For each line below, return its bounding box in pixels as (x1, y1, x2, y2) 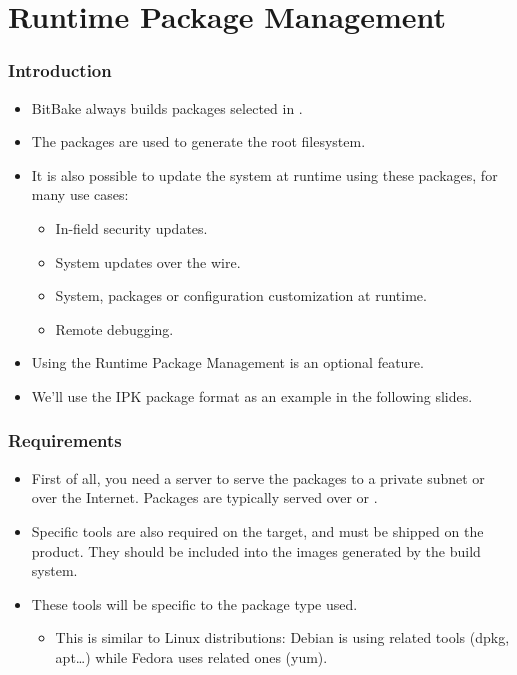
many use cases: (31, 184, 129, 205)
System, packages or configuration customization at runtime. (55, 285, 427, 306)
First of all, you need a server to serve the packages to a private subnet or (31, 467, 485, 488)
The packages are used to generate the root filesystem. (31, 131, 366, 152)
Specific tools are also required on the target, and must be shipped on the (31, 520, 484, 541)
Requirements (8, 428, 122, 453)
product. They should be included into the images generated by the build (31, 540, 481, 561)
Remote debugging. (55, 318, 174, 339)
